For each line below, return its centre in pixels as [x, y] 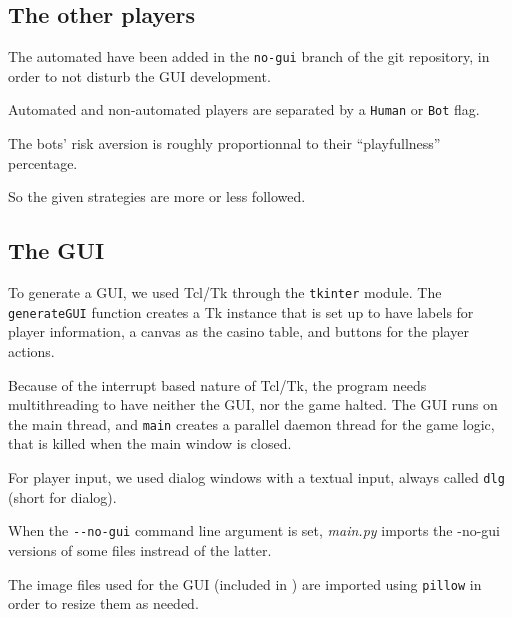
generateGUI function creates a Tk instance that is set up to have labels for [241, 311]
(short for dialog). [62, 496]
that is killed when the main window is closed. [150, 443]
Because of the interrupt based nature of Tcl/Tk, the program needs [217, 384]
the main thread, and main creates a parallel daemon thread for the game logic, [251, 423]
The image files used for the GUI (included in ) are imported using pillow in [245, 583]
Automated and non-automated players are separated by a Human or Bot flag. [244, 109]
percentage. [43, 162]
